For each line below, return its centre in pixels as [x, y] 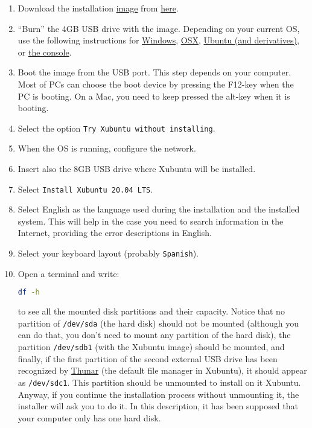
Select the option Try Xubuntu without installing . [116, 128]
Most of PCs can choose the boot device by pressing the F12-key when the [156, 84]
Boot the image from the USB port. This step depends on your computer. [154, 72]
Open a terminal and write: [68, 273]
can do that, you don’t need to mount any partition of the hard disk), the [154, 335]
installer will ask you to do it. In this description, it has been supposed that [158, 406]
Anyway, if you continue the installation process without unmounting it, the [158, 394]
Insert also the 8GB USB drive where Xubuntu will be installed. [137, 168]
